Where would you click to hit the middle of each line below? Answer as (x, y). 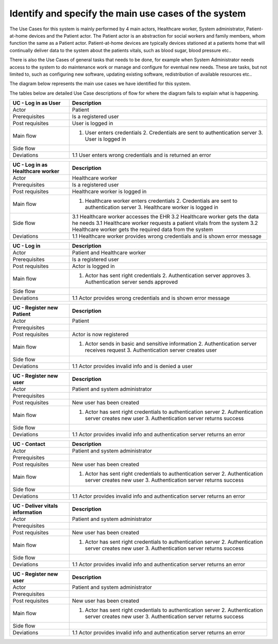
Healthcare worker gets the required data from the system (143, 230)
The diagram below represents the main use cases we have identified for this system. (100, 84)
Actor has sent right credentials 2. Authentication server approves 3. (168, 275)
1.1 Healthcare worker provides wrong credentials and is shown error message (167, 236)
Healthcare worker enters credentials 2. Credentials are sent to (161, 201)
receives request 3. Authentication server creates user (151, 350)
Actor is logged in (94, 266)
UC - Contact (29, 444)
